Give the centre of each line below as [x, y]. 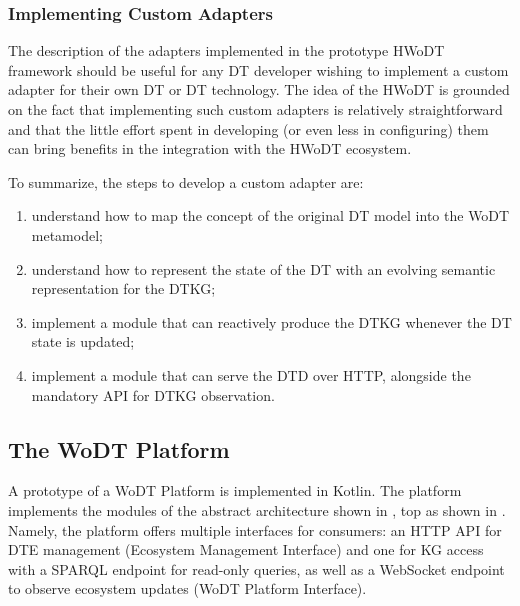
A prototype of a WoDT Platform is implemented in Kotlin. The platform [235, 490]
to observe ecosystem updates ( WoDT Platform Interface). [187, 588]
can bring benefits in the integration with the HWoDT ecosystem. [210, 148]
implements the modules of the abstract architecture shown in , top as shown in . [257, 509]
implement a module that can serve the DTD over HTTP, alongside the [251, 374]
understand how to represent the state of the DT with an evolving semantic [263, 268]
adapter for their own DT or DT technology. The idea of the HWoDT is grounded [259, 89]
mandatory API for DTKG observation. [153, 394]
